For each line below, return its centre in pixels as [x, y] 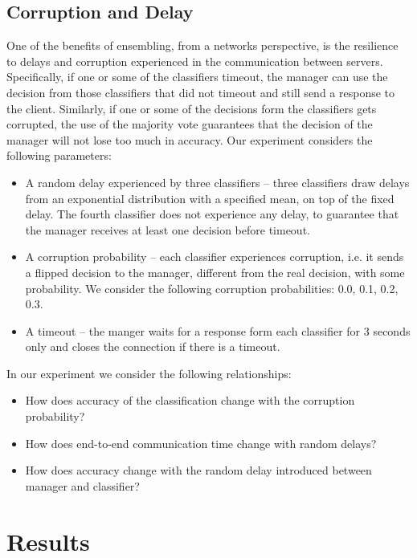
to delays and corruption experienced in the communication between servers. [195, 61]
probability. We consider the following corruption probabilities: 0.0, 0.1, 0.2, [212, 288]
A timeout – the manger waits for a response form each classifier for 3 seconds [218, 330]
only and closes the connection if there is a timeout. [153, 346]
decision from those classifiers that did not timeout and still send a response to [201, 92]
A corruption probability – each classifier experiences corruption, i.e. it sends [215, 257]
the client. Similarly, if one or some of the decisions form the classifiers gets [192, 108]
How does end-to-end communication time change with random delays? [201, 443]
